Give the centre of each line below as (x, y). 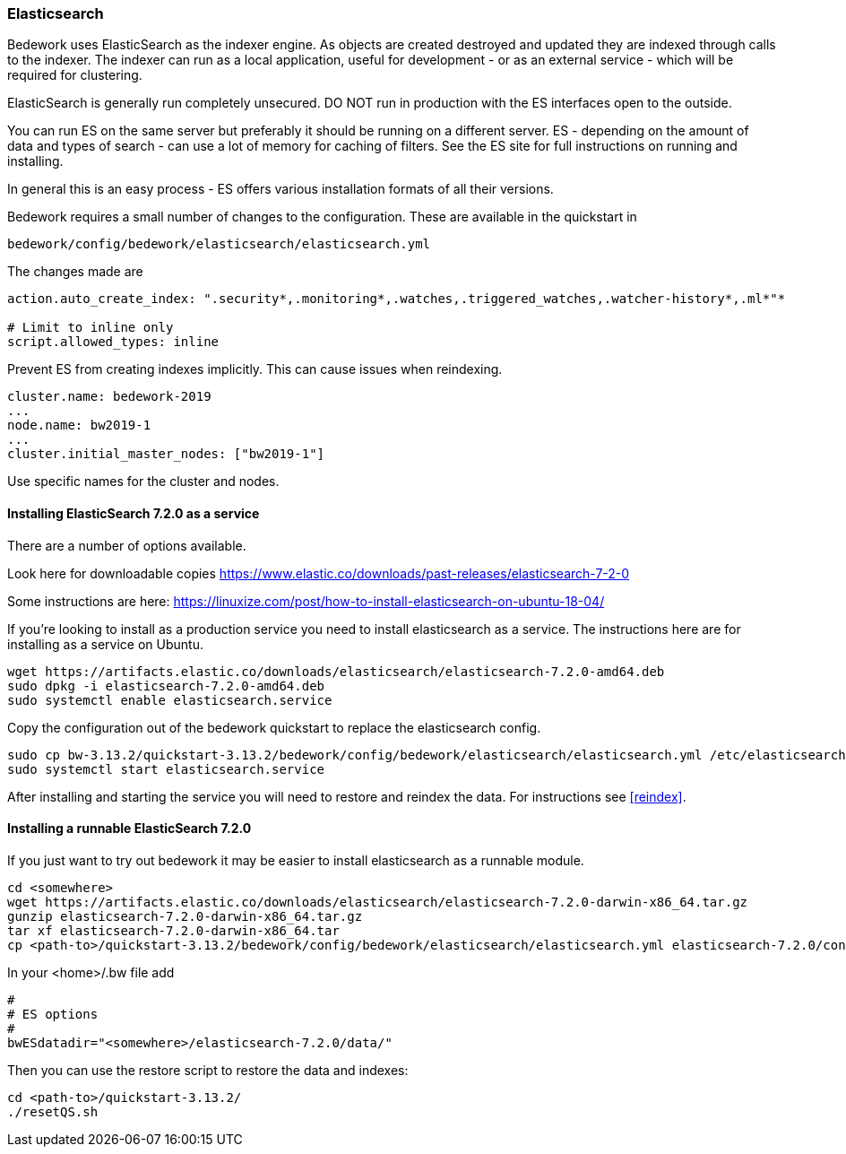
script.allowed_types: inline (113, 342)
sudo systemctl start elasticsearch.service (166, 769)
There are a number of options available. (127, 545)
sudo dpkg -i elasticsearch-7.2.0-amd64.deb (166, 685)
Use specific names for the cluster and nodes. (143, 482)
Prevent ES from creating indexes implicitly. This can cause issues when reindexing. (255, 369)
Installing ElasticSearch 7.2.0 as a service (134, 513)
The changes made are (75, 272)
